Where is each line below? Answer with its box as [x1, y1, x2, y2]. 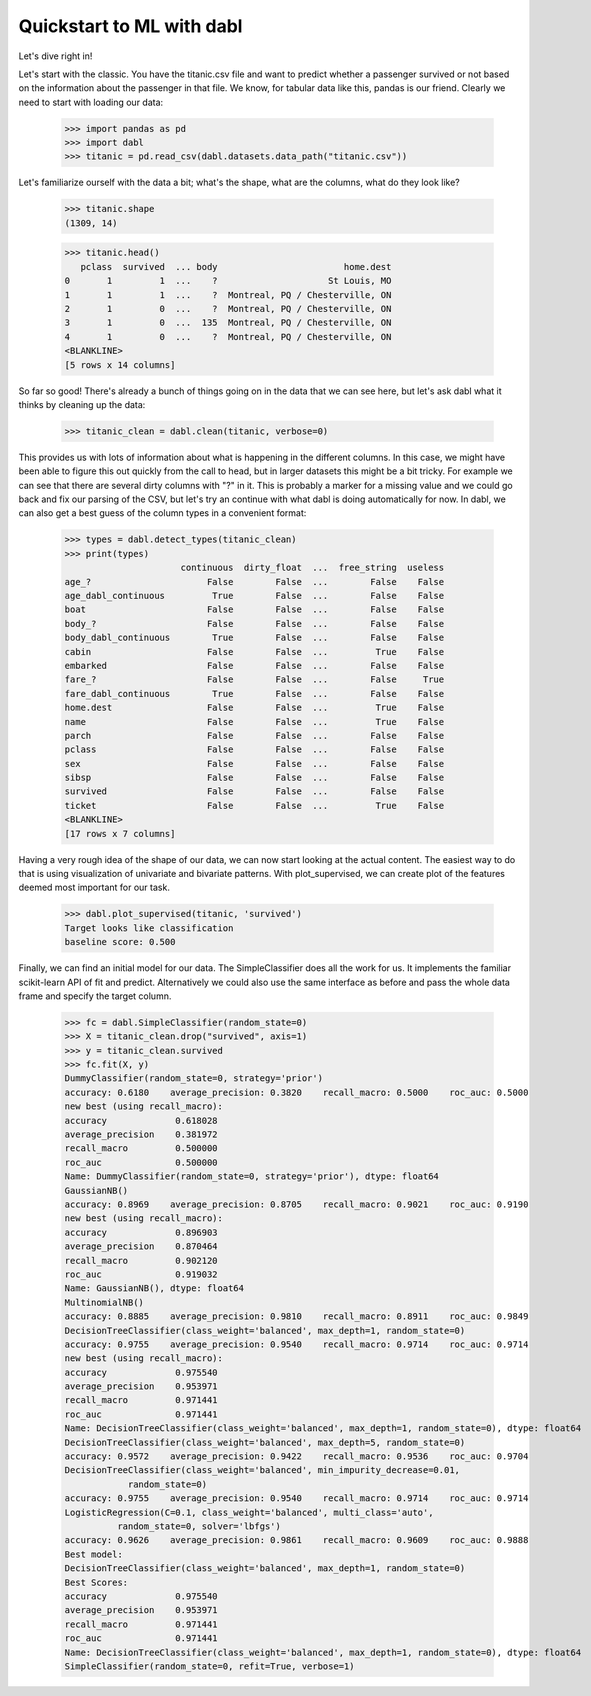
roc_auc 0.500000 [64, 1156, 219, 1168]
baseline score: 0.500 [64, 936, 176, 948]
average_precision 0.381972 [64, 1129, 219, 1140]
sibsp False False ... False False [64, 772, 445, 784]
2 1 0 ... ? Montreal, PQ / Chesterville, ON [64, 303, 392, 314]
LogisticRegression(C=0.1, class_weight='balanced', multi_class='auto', [64, 1506, 434, 1518]
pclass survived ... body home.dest [80, 261, 392, 272]
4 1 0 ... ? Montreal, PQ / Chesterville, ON [64, 331, 392, 342]
